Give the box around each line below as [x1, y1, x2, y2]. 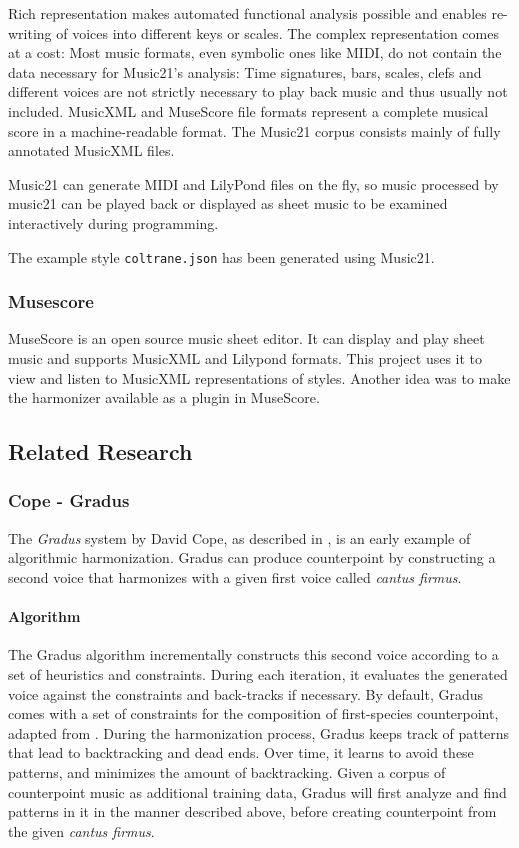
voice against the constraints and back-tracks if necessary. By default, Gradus [8, 683, 484, 704]
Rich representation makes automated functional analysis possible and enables [8, 3, 487, 23]
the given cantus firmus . [8, 820, 155, 841]
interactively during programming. [8, 212, 219, 233]
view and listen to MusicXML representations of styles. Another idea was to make [8, 367, 511, 388]
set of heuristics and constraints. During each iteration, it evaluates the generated [8, 663, 508, 684]
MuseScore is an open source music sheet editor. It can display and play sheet [8, 328, 485, 349]
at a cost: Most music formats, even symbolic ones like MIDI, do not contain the [8, 42, 502, 63]
